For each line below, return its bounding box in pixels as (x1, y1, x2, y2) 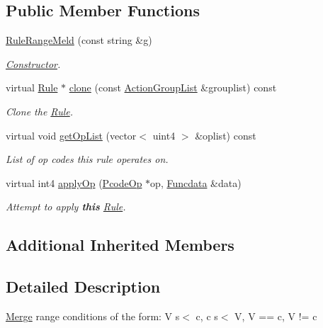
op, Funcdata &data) (150, 175, 242, 190)
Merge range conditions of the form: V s (6, 308, 180, 323)
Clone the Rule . (6, 103, 74, 118)
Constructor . (6, 56, 61, 71)
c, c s (195, 308, 218, 323)
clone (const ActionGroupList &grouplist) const (69, 80, 277, 95)
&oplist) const (195, 128, 256, 142)
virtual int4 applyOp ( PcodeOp (6, 175, 142, 190)
